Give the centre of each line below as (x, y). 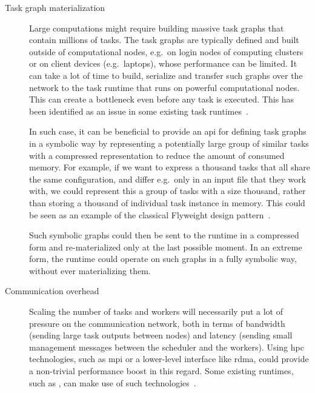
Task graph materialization (55, 7)
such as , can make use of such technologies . (113, 382)
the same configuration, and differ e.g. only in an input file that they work (168, 179)
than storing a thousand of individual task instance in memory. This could (167, 202)
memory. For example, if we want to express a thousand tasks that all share (170, 167)
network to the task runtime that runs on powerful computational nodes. (164, 87)
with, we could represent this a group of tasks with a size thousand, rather (167, 191)
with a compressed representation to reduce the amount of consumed (157, 155)
